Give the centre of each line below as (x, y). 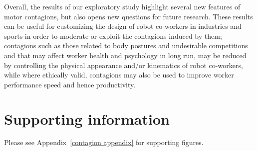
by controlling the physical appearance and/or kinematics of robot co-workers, (124, 65)
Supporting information (87, 118)
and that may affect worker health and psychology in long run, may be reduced (125, 55)
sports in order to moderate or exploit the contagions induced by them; (113, 36)
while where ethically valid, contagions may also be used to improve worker (119, 75)
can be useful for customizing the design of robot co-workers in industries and (123, 26)
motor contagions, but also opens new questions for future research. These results (128, 16)
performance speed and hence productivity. (70, 84)
